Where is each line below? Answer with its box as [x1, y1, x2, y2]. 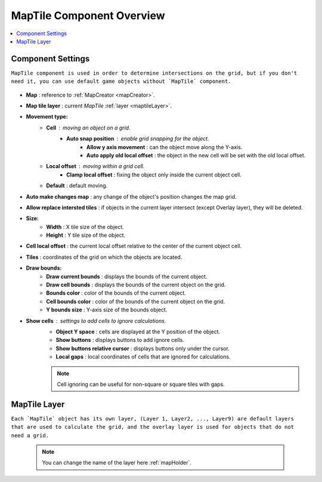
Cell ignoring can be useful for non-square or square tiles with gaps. [57, 381, 225, 388]
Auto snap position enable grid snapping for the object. [66, 135, 209, 143]
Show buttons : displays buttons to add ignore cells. [55, 336, 184, 344]
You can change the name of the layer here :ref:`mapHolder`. [42, 459, 192, 466]
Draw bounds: [26, 264, 62, 271]
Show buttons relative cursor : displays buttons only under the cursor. [55, 345, 230, 352]
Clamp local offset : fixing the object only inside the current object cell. [66, 171, 241, 178]
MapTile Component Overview [11, 9, 165, 22]
